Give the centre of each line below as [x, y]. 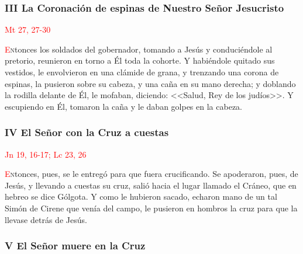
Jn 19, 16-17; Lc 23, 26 [46, 154]
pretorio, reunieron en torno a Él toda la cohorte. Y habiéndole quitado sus [140, 60]
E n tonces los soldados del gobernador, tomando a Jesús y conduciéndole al [139, 49]
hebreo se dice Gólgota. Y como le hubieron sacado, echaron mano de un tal [141, 196]
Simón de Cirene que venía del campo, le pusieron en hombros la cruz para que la [151, 208]
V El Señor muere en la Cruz [75, 246]
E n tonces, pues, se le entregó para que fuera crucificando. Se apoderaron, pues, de [151, 174]
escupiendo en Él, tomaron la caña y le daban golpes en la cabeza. [123, 106]
